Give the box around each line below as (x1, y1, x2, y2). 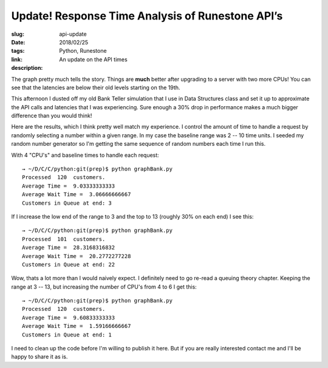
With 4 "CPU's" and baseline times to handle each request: (11, 151, 159, 158)
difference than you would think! (11, 112, 92, 120)
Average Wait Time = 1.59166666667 (22, 322, 131, 330)
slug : (11, 30, 24, 38)
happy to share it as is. (11, 353, 68, 361)
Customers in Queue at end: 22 (22, 261, 115, 268)
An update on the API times (59, 55, 128, 63)
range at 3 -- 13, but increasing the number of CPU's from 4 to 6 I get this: (11, 283, 197, 290)
